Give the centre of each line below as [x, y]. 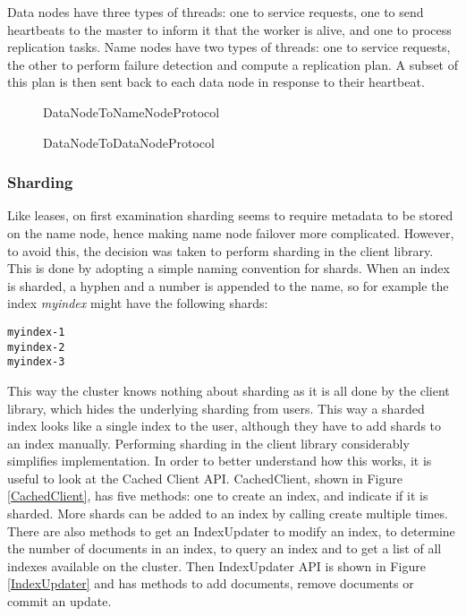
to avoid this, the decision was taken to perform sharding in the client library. [220, 250]
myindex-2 [36, 347]
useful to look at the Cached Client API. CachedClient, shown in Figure [205, 478]
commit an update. [59, 601]
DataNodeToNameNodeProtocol [131, 111]
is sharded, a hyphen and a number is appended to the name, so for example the [228, 285]
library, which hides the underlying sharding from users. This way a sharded [216, 408]
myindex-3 [36, 362]
